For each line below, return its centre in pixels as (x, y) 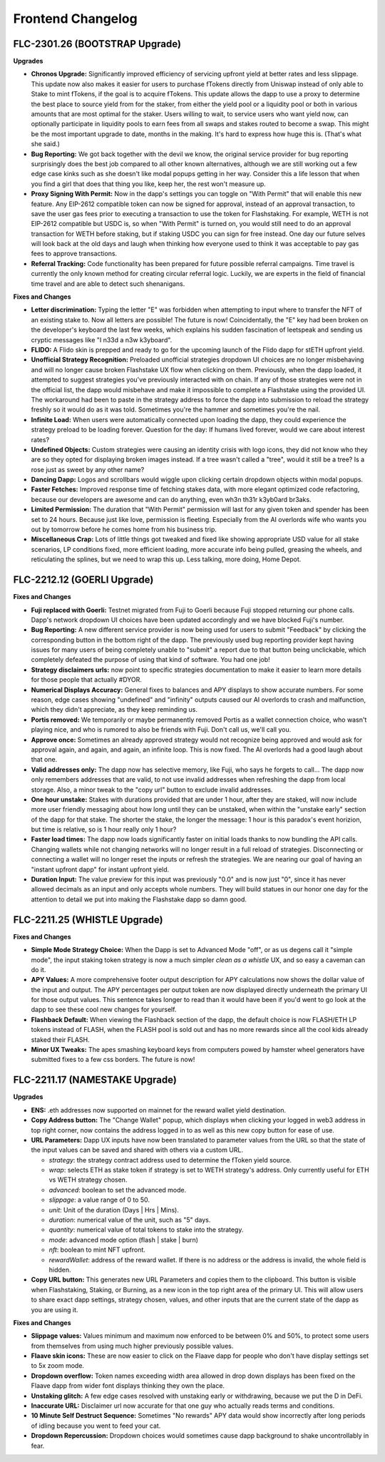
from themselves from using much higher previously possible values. (132, 1346)
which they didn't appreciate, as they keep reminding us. (114, 710)
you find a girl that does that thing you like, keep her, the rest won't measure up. (149, 184)
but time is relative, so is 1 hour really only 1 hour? (104, 829)
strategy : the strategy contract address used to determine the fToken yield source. (170, 1160)
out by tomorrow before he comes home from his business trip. (124, 530)
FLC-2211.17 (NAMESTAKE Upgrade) (95, 1080)
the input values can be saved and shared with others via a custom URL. (137, 1150)
